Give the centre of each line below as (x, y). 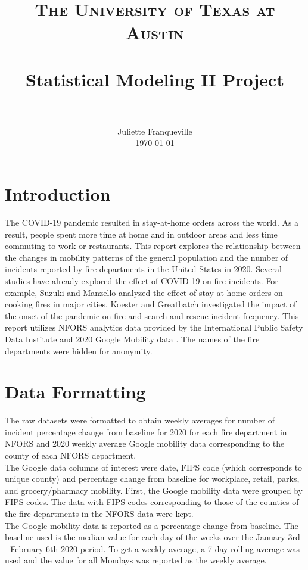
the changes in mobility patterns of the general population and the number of (147, 257)
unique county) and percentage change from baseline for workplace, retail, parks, (152, 479)
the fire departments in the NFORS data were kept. (99, 513)
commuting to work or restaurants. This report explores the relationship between (153, 246)
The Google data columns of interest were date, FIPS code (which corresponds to (154, 467)
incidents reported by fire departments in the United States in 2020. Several (143, 269)
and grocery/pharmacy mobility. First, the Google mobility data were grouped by (154, 490)
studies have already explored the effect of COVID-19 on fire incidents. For (141, 280)
